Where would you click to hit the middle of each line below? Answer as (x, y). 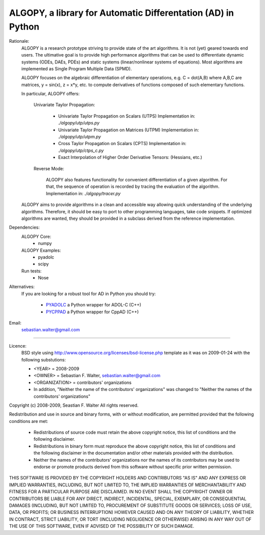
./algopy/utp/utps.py (79, 123)
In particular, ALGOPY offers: (51, 94)
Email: (15, 323)
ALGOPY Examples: (41, 250)
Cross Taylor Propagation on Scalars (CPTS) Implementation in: (122, 144)
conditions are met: (29, 421)
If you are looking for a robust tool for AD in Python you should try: (89, 294)
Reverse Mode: (49, 168)
